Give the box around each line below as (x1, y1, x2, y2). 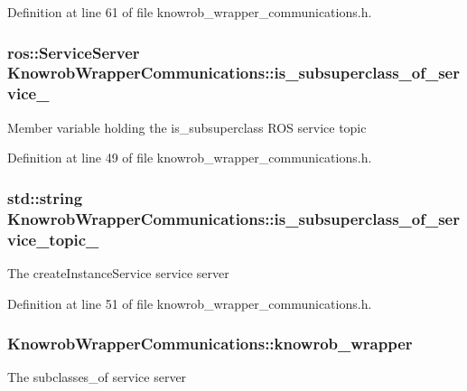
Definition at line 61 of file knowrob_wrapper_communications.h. (7, 3, 372, 21)
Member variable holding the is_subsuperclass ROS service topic (7, 117, 367, 136)
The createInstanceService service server (7, 263, 229, 282)
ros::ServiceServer (7, 41, 140, 63)
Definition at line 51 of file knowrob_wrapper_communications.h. (7, 293, 372, 312)
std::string (7, 186, 83, 209)
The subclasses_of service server (7, 368, 187, 386)
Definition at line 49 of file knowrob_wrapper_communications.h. (7, 148, 372, 167)
